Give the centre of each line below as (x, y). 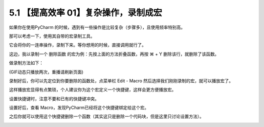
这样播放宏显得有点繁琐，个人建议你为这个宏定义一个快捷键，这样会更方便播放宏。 (92, 90)
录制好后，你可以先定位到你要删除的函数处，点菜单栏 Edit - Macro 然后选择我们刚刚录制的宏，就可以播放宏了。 (121, 81)
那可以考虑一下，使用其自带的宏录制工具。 (52, 36)
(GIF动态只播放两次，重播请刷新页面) (46, 72)
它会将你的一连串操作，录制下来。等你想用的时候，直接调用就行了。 (77, 45)
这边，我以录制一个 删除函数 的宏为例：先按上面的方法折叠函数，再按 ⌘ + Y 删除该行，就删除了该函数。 (114, 54)
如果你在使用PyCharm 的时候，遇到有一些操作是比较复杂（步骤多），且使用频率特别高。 (97, 27)
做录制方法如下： (26, 63)
